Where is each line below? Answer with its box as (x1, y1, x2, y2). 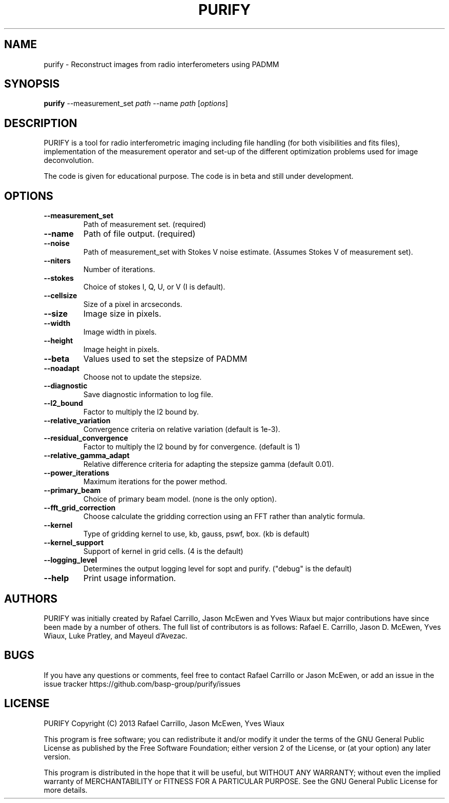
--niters (44, 256, 71, 265)
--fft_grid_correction (44, 503, 116, 512)
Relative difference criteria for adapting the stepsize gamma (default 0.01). (83, 460, 334, 469)
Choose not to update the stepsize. (83, 373, 202, 382)
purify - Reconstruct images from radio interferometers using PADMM (44, 59, 279, 69)
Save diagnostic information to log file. (83, 390, 213, 399)
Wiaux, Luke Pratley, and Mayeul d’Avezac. (44, 631, 188, 640)
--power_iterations (44, 468, 110, 478)
